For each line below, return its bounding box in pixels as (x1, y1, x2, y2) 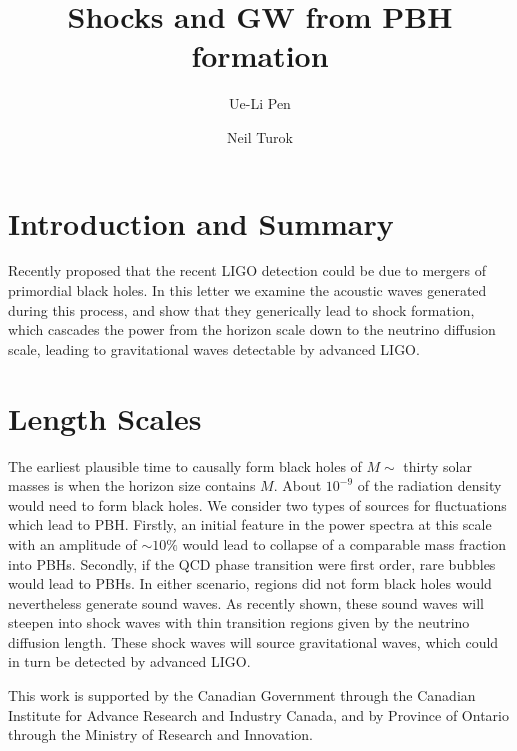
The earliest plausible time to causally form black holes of (8, 455, 362, 476)
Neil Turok (227, 126, 293, 147)
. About (273, 475, 322, 496)
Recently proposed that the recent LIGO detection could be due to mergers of (8, 260, 486, 281)
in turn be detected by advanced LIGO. (8, 651, 251, 672)
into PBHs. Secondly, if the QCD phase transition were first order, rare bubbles (8, 553, 496, 574)
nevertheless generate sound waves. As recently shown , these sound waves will (8, 592, 484, 613)
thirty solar (403, 455, 472, 476)
